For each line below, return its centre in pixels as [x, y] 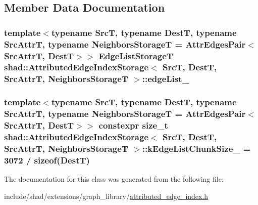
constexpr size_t [133, 125]
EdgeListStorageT [136, 55]
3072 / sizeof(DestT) [47, 160]
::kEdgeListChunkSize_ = [196, 148]
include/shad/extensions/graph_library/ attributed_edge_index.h [106, 196]
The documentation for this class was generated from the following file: [114, 179]
